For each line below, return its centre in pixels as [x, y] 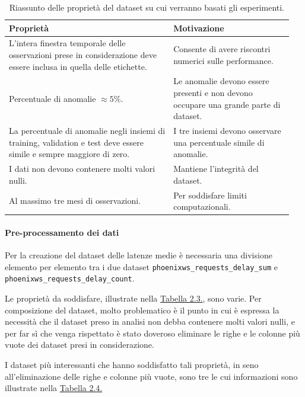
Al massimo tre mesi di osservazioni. [75, 201]
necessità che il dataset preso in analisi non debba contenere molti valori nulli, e [150, 321]
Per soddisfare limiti [210, 195]
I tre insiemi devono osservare [227, 131]
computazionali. [202, 206]
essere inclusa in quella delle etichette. [78, 66]
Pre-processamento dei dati [62, 232]
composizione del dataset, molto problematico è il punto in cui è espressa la [142, 310]
